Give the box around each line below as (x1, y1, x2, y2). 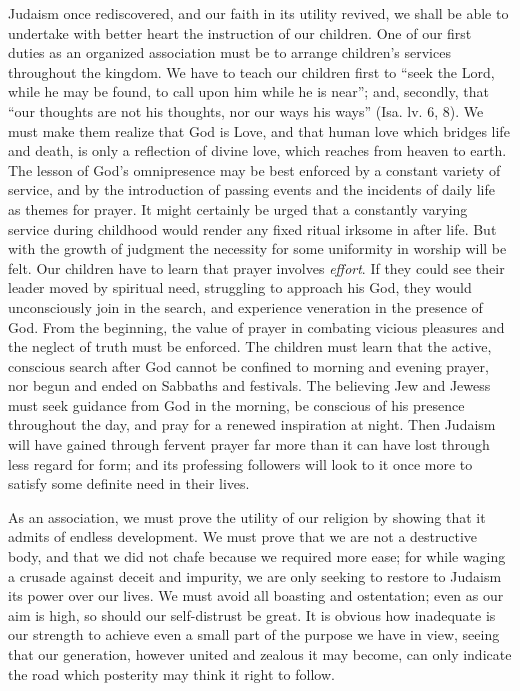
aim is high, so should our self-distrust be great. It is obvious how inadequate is (8, 604, 496, 625)
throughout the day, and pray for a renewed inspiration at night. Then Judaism (8, 414, 496, 435)
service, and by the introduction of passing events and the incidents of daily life (8, 179, 495, 200)
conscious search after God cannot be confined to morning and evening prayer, (8, 355, 489, 376)
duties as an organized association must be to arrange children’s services (8, 42, 451, 63)
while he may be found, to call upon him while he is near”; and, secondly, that (8, 81, 489, 102)
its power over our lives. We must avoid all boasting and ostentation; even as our (8, 585, 504, 606)
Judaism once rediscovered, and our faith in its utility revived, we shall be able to (8, 3, 509, 23)
